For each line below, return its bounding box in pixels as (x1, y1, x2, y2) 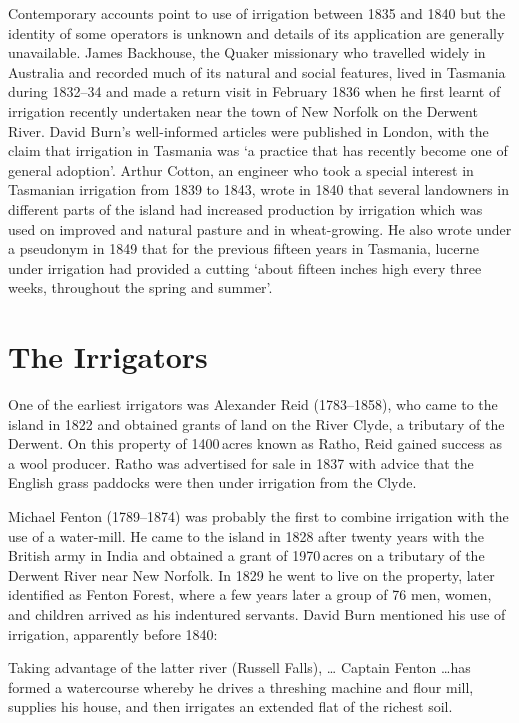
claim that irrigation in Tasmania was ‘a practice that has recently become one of (8, 140, 508, 161)
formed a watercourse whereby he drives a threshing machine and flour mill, (8, 676, 474, 697)
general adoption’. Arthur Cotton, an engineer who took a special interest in (8, 159, 474, 180)
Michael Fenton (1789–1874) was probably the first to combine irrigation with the (8, 506, 509, 526)
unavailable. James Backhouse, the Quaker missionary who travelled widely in (8, 42, 486, 63)
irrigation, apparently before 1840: (8, 623, 218, 644)
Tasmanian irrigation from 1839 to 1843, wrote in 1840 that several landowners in (8, 179, 509, 200)
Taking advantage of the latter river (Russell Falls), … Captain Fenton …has (8, 657, 471, 678)
